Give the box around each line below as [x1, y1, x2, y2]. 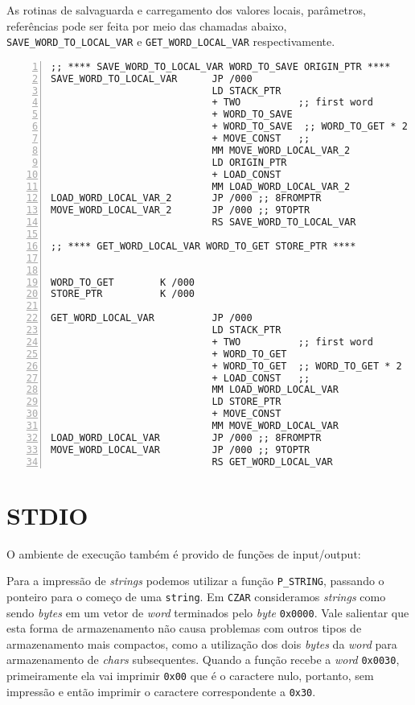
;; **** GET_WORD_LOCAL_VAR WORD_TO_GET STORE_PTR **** [51, 240, 356, 252]
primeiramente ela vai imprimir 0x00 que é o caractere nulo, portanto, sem [6, 667, 374, 684]
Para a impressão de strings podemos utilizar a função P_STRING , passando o [6, 572, 384, 589]
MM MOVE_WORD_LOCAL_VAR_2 [212, 144, 351, 156]
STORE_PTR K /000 [51, 288, 195, 300]
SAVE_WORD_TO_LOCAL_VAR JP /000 [51, 72, 253, 85]
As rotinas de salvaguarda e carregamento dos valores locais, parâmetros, [6, 2, 366, 18]
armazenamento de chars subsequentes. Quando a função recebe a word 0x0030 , [6, 651, 400, 668]
